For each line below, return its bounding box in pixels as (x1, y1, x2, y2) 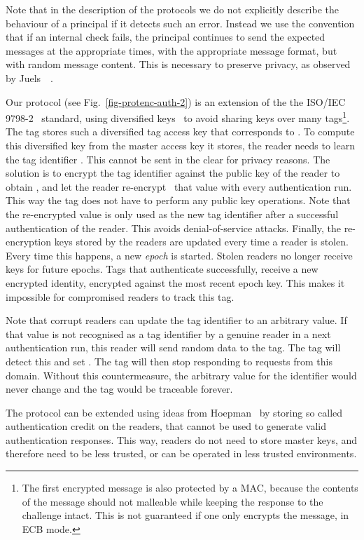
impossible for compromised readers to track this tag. (6, 289, 234, 304)
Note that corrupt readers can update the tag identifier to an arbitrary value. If (6, 313, 347, 328)
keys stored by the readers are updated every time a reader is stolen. (54, 234, 349, 249)
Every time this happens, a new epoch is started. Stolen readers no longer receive (6, 248, 353, 262)
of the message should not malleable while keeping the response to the (22, 494, 323, 508)
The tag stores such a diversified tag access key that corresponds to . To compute (6, 124, 355, 139)
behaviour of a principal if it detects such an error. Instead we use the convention (6, 15, 355, 30)
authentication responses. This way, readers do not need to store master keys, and (6, 432, 358, 447)
